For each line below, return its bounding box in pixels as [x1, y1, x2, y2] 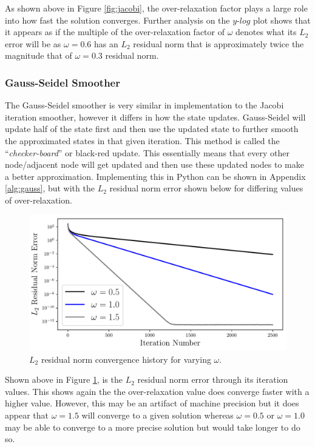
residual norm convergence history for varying [41, 353, 211, 365]
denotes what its [235, 25, 297, 38]
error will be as [5, 37, 61, 50]
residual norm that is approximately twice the [133, 37, 304, 50]
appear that [5, 408, 49, 421]
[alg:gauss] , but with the [5, 182, 95, 194]
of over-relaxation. [5, 193, 72, 206]
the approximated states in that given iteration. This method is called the [5, 134, 280, 147]
